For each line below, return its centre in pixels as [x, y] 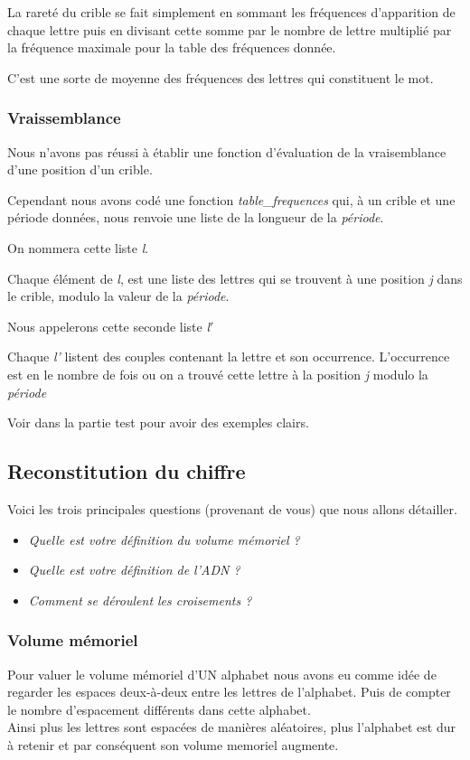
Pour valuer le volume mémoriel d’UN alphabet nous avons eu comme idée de [222, 674]
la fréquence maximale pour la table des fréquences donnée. [172, 47]
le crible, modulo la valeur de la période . [118, 296]
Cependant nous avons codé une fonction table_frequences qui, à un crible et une [231, 199]
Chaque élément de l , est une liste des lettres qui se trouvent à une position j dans [235, 278]
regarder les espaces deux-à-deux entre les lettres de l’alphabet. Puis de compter [229, 692]
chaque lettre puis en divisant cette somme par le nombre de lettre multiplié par [230, 29]
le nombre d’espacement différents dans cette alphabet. [159, 709]
